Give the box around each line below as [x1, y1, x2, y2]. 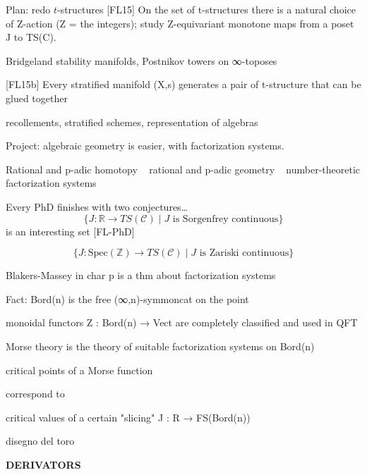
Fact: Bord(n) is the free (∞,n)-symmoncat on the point [6, 291, 249, 306]
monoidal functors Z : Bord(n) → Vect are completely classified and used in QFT [6, 315, 358, 330]
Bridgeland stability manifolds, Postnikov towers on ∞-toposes [6, 53, 277, 68]
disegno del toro [6, 433, 75, 448]
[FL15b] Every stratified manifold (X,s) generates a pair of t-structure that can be [6, 77, 361, 92]
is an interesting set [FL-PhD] [6, 223, 135, 238]
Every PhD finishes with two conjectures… [6, 199, 188, 214]
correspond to [6, 386, 65, 401]
